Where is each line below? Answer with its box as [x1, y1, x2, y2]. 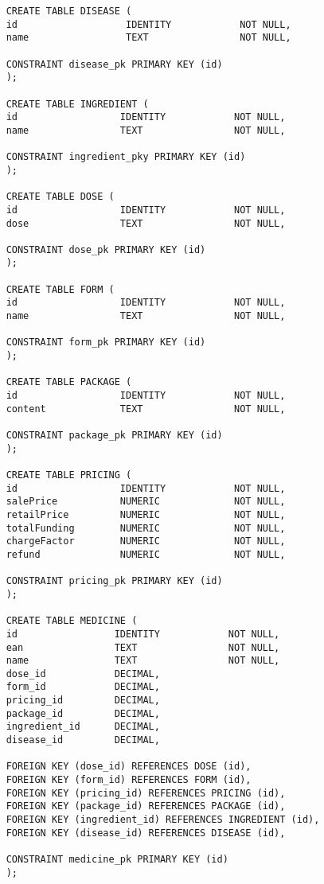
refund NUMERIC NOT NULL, [6, 548, 286, 560]
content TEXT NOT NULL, [6, 403, 286, 415]
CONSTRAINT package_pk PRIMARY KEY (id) [6, 430, 223, 441]
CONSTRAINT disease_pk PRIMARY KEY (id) [6, 58, 223, 70]
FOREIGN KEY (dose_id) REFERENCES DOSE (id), [6, 761, 252, 773]
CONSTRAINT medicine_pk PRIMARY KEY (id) [6, 854, 228, 865]
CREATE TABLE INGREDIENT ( [6, 98, 149, 110]
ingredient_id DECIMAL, [6, 721, 160, 733]
